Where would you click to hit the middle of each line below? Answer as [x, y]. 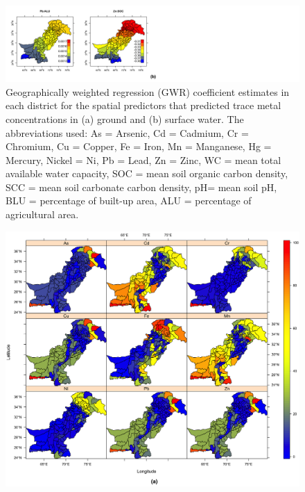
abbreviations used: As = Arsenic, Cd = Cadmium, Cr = [127, 132]
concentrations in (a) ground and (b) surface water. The [125, 118]
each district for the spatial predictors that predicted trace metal [143, 105]
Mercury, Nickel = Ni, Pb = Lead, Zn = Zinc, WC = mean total [143, 159]
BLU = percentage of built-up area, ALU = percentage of [129, 200]
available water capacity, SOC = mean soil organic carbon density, [147, 173]
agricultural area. [42, 214]
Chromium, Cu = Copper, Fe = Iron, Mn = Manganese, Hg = [139, 146]
